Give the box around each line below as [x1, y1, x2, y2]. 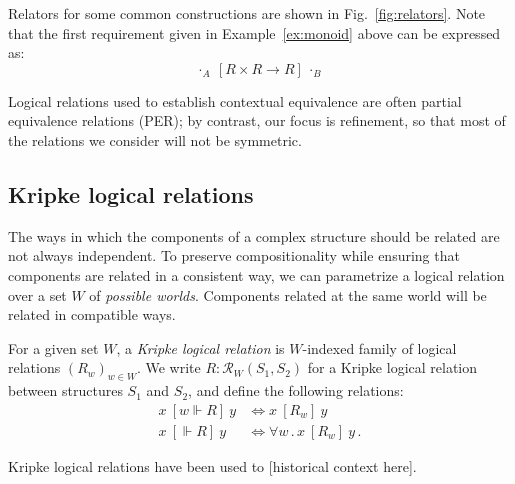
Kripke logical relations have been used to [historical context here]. [8, 455, 417, 476]
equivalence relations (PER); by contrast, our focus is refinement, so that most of [8, 110, 506, 131]
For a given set [8, 337, 99, 358]
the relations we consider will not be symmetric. [8, 129, 302, 150]
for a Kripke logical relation [307, 357, 478, 378]
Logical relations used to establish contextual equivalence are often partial [8, 90, 462, 111]
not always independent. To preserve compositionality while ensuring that [8, 245, 460, 266]
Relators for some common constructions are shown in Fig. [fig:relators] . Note [8, 3, 486, 23]
